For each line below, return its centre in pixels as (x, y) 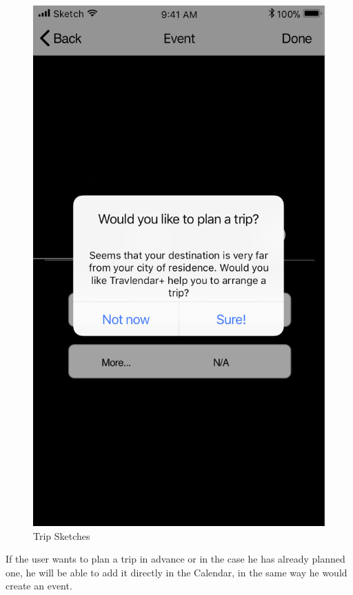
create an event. (39, 586)
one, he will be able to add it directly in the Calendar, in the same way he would (176, 572)
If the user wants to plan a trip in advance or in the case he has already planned (175, 559)
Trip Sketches (62, 535)
